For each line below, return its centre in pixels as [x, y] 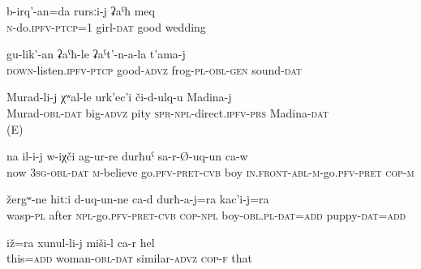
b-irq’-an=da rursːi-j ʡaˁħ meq [81, 11]
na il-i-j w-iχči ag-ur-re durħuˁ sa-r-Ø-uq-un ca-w [127, 156]
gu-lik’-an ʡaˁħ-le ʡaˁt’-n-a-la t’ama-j [96, 54]
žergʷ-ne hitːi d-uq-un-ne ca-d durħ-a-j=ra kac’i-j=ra [138, 199]
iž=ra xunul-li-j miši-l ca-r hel [81, 242]
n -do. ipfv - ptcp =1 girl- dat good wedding [106, 26]
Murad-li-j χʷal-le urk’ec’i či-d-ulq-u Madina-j [119, 97]
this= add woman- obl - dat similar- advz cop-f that [130, 258]
